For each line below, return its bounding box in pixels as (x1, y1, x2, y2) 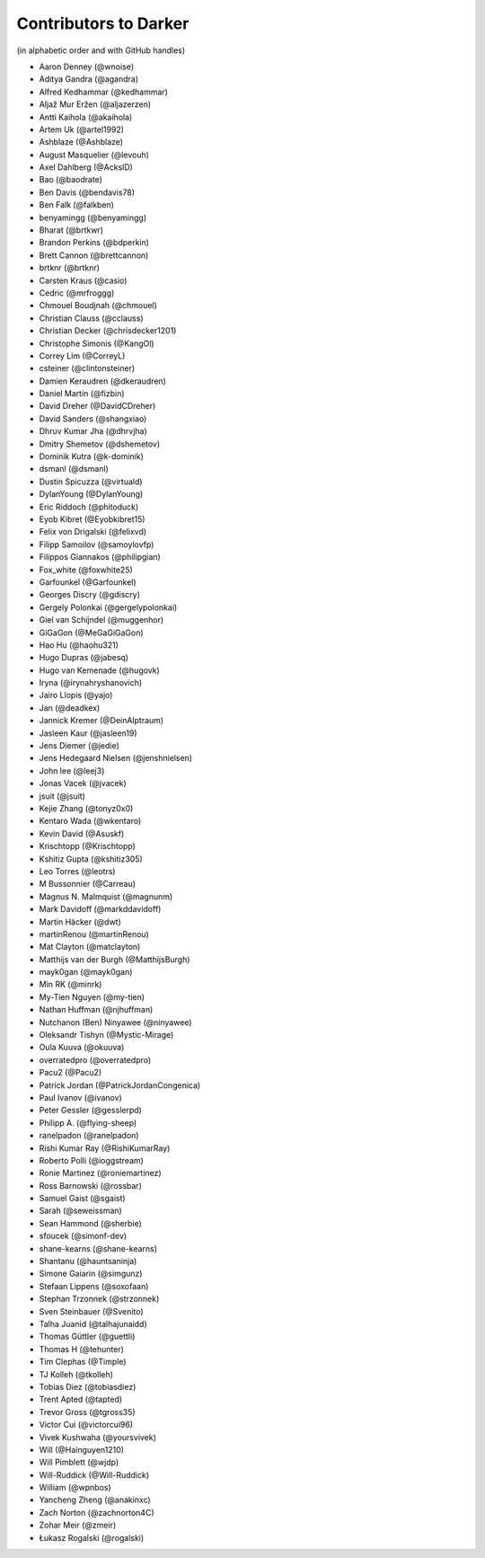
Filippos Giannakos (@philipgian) (39, 552, 161, 562)
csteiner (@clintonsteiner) (39, 363, 136, 374)
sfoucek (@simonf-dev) (39, 1231, 128, 1242)
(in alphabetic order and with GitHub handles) (16, 45, 186, 56)
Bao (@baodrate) (39, 174, 103, 185)
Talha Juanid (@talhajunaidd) (39, 1319, 147, 1329)
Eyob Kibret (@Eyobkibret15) (39, 514, 145, 525)
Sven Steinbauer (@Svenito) (39, 1306, 144, 1316)
